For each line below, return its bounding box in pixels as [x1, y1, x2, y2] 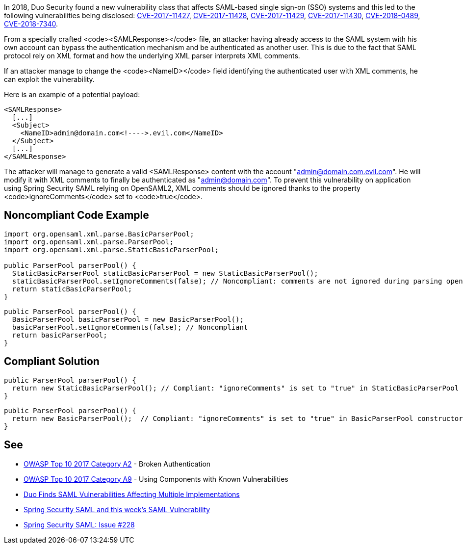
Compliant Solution [4, 355, 100, 368]
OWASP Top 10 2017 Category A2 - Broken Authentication [24, 459, 211, 468]
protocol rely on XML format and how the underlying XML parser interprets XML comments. [4, 52, 300, 60]
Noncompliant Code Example [4, 209, 149, 222]
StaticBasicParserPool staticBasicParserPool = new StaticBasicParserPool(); [12, 269, 318, 277]
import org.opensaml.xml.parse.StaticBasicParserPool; [4, 245, 219, 254]
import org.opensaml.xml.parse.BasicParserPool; [4, 230, 194, 238]
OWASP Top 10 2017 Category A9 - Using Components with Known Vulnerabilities [24, 474, 288, 483]
